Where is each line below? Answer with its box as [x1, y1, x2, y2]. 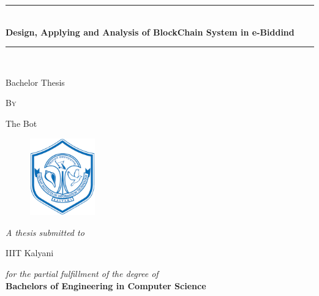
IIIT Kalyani [6, 246, 54, 259]
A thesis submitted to [6, 226, 84, 238]
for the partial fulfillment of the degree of [6, 267, 159, 280]
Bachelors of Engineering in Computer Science [6, 279, 206, 292]
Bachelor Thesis [6, 75, 65, 88]
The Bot [6, 116, 37, 129]
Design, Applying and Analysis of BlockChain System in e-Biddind [6, 25, 295, 38]
